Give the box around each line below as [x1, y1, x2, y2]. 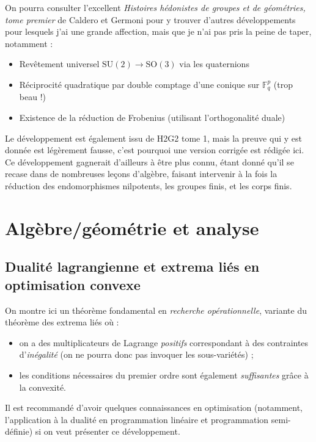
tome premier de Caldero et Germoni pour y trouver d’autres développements [5, 13, 296, 26]
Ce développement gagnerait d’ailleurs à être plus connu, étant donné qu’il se [5, 155, 294, 168]
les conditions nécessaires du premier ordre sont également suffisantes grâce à [19, 368, 309, 381]
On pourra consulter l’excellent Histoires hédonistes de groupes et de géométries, [5, 1, 306, 13]
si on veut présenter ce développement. [35, 425, 180, 438]
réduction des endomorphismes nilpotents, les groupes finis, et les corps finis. [5, 179, 292, 192]
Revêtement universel [19, 57, 100, 70]
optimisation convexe [5, 275, 141, 294]
